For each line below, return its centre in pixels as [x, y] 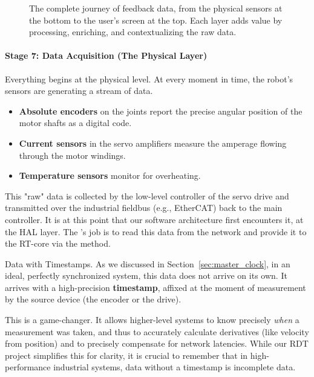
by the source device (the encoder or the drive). [93, 299]
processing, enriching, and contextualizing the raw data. [133, 32]
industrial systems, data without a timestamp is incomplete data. [175, 367]
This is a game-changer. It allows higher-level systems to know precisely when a [152, 320]
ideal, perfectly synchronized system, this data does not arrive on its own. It [146, 275]
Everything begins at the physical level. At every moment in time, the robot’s [149, 78]
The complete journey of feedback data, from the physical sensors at [156, 8]
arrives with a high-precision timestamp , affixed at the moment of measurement [155, 287]
